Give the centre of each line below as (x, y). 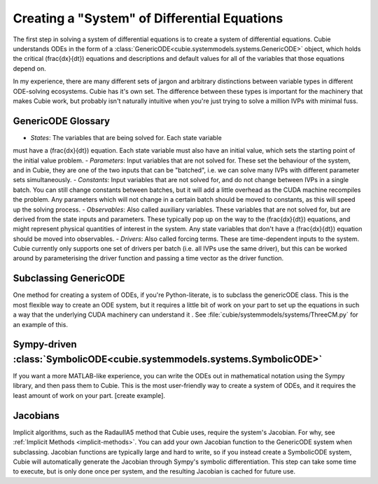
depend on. (29, 68)
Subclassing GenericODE (69, 278)
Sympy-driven (45, 344)
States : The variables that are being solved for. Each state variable (126, 137)
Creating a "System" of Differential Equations (148, 18)
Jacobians (36, 416)
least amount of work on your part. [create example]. (89, 395)
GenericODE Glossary (62, 121)
